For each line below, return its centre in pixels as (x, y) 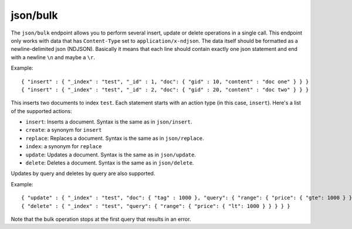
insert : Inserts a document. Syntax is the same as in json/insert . (109, 122)
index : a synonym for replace (64, 146)
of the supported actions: (42, 111)
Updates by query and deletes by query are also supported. (83, 173)
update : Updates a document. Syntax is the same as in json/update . (111, 155)
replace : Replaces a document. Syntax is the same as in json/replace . (115, 138)
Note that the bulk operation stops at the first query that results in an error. (101, 219)
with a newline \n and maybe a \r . (53, 57)
